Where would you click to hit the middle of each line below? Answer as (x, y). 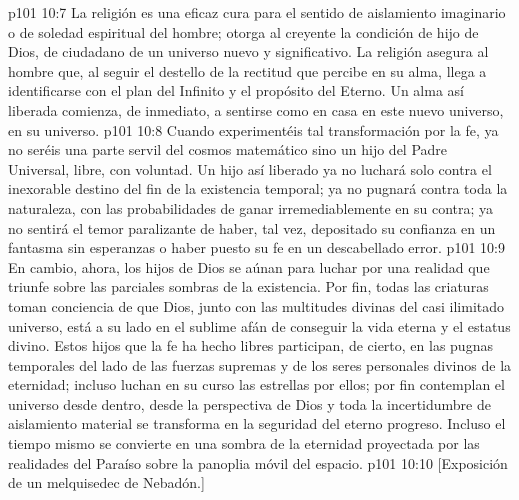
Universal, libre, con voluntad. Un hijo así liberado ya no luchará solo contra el (250, 168)
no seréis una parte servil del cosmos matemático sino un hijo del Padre (228, 149)
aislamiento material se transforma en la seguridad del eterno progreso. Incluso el (257, 423)
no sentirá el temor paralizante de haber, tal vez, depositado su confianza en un (252, 227)
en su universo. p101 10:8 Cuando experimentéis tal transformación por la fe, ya (253, 129)
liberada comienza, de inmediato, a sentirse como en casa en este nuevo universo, (256, 109)
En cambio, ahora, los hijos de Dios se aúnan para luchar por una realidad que (249, 266)
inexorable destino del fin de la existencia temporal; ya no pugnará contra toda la (258, 188)
